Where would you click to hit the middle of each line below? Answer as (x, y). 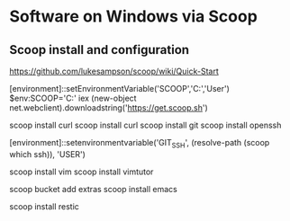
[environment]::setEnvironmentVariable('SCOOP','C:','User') (119, 88)
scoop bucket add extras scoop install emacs (93, 189)
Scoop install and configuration (100, 50)
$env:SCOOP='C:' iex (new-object (73, 98)
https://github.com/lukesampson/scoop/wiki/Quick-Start (114, 71)
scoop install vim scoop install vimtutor (82, 172)
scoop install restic (44, 206)
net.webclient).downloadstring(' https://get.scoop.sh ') (109, 108)
